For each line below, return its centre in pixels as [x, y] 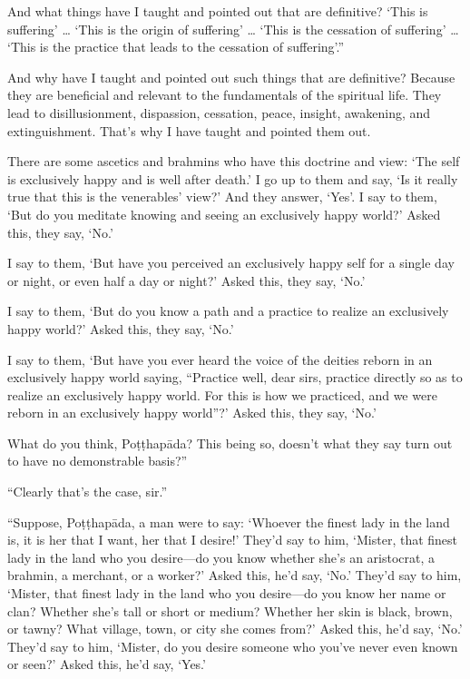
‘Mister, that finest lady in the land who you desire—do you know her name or [227, 593]
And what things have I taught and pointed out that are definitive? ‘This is [218, 11]
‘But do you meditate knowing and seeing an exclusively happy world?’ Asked [224, 214]
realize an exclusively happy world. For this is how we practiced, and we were [222, 394]
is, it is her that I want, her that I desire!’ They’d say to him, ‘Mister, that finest [233, 540]
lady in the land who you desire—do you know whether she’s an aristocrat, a [221, 557]
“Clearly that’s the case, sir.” [88, 492]
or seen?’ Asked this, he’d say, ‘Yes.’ [107, 664]
